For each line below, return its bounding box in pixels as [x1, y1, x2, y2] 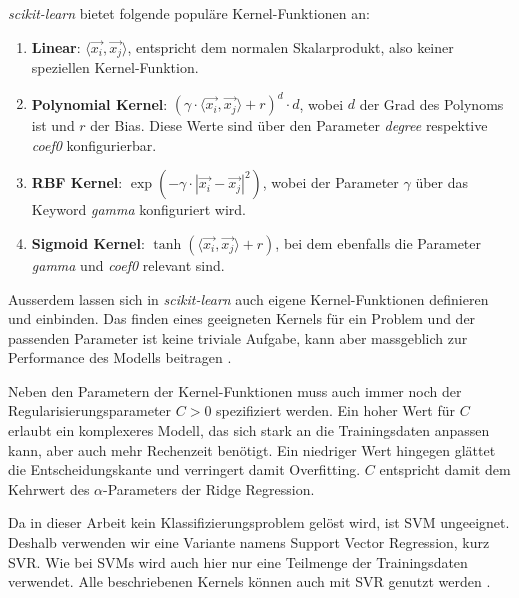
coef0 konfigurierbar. [31, 134, 157, 155]
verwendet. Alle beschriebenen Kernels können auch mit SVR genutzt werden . [8, 571, 491, 592]
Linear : [31, 36, 81, 57]
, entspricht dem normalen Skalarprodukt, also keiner [127, 36, 454, 57]
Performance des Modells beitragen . [8, 347, 232, 368]
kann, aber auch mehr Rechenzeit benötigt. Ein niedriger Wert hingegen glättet [8, 439, 496, 460]
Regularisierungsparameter [8, 400, 172, 421]
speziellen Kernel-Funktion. [31, 57, 199, 78]
